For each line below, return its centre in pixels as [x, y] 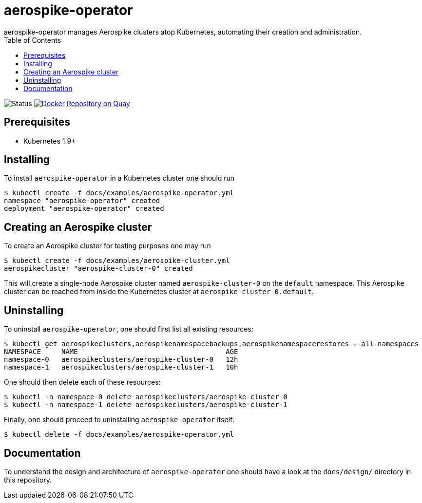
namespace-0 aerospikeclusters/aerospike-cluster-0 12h [121, 360]
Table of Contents [33, 40]
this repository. [28, 480]
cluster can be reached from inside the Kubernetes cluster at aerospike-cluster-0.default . [159, 292]
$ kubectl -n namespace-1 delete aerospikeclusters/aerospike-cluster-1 [146, 405]
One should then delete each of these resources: [82, 382]
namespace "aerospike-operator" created [82, 201]
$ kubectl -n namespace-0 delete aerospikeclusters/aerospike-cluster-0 [146, 397]
